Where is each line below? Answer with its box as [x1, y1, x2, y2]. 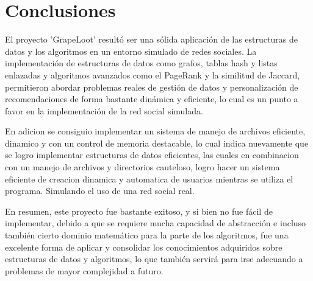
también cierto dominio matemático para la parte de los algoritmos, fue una [5, 229, 289, 241]
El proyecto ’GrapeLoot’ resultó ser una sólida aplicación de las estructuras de [5, 33, 298, 46]
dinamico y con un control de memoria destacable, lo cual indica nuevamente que [5, 136, 309, 149]
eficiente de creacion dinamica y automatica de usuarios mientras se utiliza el [5, 172, 293, 185]
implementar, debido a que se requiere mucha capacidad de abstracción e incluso [5, 217, 306, 229]
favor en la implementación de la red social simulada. [5, 104, 203, 117]
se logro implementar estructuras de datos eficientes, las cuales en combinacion [5, 148, 299, 161]
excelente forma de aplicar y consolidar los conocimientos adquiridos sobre [5, 240, 282, 253]
